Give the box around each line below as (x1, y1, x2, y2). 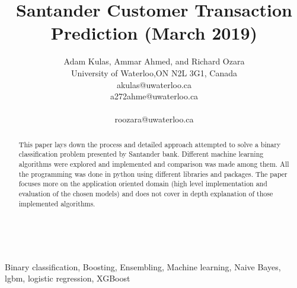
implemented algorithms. (18, 198, 95, 208)
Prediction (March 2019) (50, 21, 258, 45)
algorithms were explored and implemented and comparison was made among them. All (18, 158, 289, 169)
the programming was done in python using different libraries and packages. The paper (18, 169, 288, 179)
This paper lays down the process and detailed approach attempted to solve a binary (18, 139, 281, 149)
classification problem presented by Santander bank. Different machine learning (18, 149, 264, 159)
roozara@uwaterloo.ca (114, 113, 194, 125)
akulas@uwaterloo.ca (116, 78, 192, 90)
